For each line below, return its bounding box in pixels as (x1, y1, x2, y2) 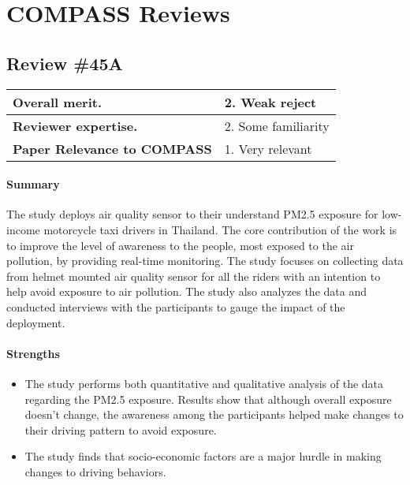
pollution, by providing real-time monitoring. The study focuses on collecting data (6, 252, 404, 269)
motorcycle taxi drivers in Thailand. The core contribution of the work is (43, 221, 397, 237)
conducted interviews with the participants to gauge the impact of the (6, 298, 345, 315)
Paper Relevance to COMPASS (13, 139, 212, 158)
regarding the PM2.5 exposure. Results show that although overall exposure (24, 390, 392, 407)
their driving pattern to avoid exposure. (24, 421, 217, 438)
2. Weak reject (224, 92, 317, 111)
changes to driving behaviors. (24, 463, 166, 479)
